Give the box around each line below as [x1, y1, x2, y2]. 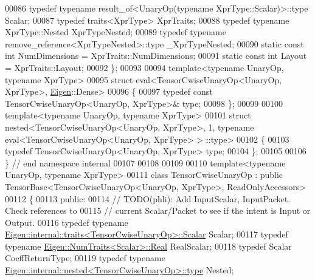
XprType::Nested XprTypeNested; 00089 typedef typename [5, 26, 226, 38]
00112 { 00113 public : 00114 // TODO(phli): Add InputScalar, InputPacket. [5, 192, 291, 205]
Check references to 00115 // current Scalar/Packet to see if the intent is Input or [5, 204, 311, 217]
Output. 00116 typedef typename [5, 216, 128, 228]
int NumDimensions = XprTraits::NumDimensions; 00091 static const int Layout [5, 49, 307, 62]
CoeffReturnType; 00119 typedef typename [5, 251, 165, 264]
